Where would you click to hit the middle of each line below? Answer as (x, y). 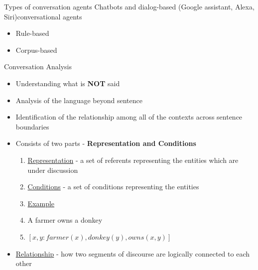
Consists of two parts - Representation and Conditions (106, 143)
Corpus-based (36, 50)
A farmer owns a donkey (65, 220)
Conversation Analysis (38, 67)
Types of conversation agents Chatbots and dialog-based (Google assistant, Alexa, (129, 6)
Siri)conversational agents (43, 16)
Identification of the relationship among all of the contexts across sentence (129, 117)
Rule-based (32, 33)
